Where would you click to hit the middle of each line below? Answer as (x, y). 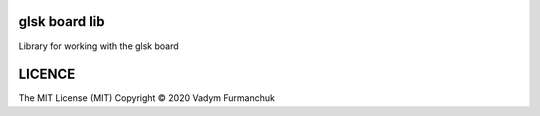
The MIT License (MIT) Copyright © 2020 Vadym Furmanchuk (146, 98)
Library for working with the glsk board (98, 46)
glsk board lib (61, 21)
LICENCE (47, 74)
